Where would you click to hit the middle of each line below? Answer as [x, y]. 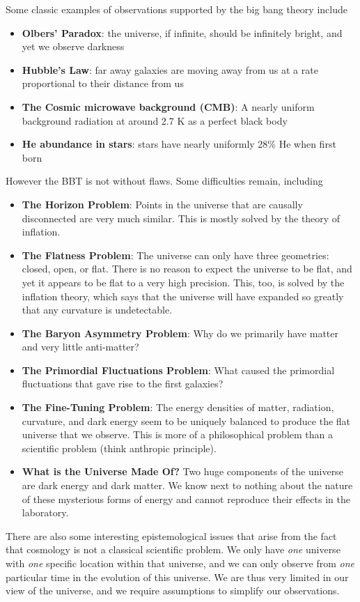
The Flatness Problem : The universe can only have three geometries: [175, 255]
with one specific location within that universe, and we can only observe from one [180, 563]
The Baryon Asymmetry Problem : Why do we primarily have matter [180, 333]
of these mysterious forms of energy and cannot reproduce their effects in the [186, 499]
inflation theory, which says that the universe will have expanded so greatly [183, 296]
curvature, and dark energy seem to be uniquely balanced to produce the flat [186, 420]
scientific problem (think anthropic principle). [119, 448]
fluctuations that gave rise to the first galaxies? [123, 384]
